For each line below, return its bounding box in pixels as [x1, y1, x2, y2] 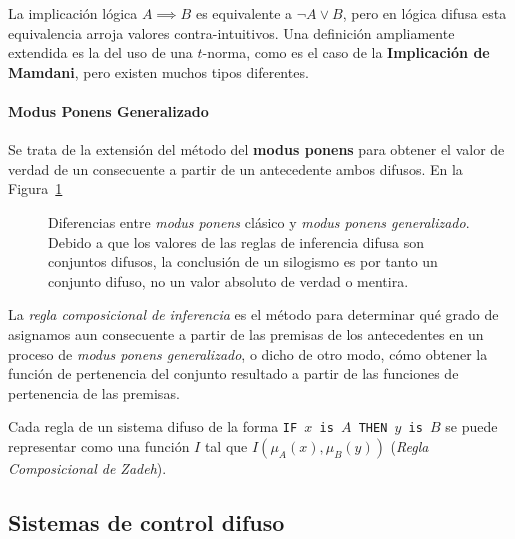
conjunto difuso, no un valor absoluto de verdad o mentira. [48, 270, 409, 291]
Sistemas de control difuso [8, 506, 285, 537]
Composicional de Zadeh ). [8, 457, 167, 478]
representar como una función [8, 435, 190, 456]
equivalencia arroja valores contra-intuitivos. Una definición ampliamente [8, 22, 455, 43]
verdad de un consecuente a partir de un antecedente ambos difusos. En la [8, 158, 463, 179]
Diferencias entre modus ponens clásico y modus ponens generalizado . [48, 211, 470, 232]
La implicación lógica [8, 3, 138, 23]
